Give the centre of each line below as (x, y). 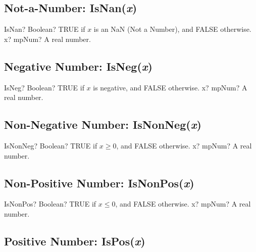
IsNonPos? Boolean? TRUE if (50, 204)
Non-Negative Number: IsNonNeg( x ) (103, 124)
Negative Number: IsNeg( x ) (78, 66)
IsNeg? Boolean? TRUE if (44, 87)
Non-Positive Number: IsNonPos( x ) (99, 183)
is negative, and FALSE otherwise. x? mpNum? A (170, 87)
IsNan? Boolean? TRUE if (45, 29)
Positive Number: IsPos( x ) (75, 241)
